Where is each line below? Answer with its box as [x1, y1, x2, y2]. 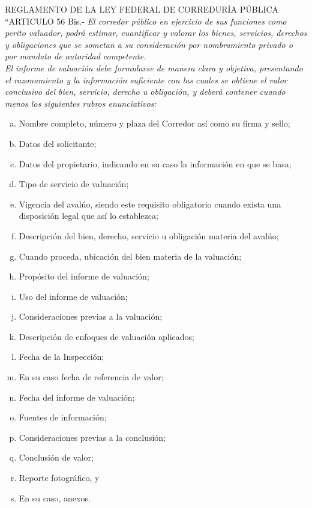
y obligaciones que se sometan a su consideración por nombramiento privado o [5, 38, 293, 50]
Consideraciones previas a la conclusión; [19, 431, 166, 443]
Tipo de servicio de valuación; [19, 178, 129, 190]
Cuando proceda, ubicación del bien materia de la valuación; [19, 250, 242, 262]
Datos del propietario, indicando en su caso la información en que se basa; [19, 157, 292, 170]
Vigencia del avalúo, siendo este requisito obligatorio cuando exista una [19, 197, 281, 210]
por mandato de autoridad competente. [5, 50, 146, 62]
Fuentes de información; [19, 411, 107, 423]
